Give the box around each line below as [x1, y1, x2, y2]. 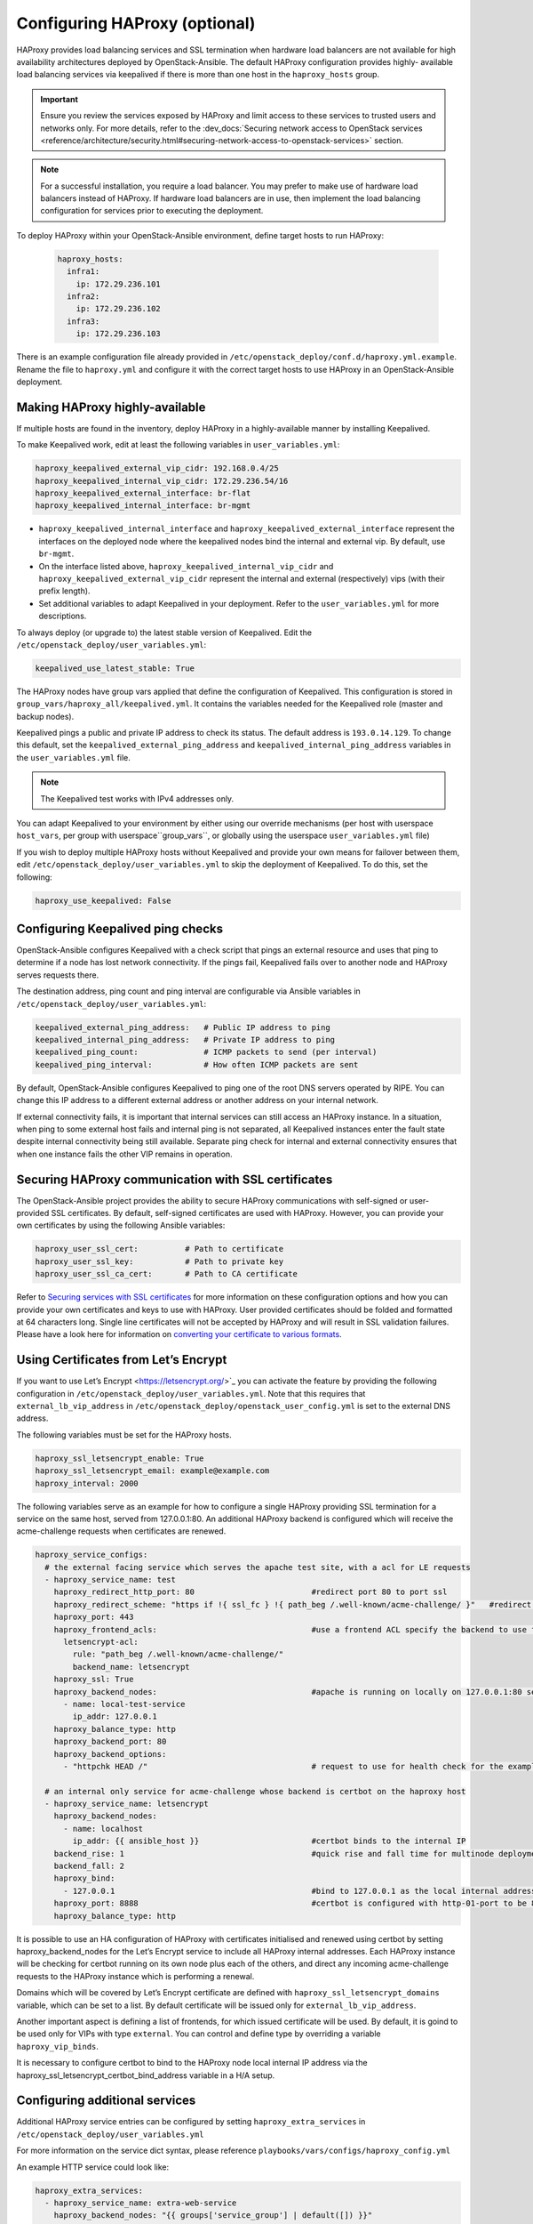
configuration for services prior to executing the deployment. [40, 205, 264, 216]
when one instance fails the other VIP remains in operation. [16, 1148, 233, 1159]
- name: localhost [63, 1824, 144, 1833]
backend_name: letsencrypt [72, 1662, 190, 1672]
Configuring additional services [16, 2093, 196, 2108]
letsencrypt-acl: [63, 1637, 139, 1648]
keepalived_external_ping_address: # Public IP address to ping [35, 1022, 330, 1032]
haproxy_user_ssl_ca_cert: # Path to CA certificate [35, 1269, 298, 1279]
